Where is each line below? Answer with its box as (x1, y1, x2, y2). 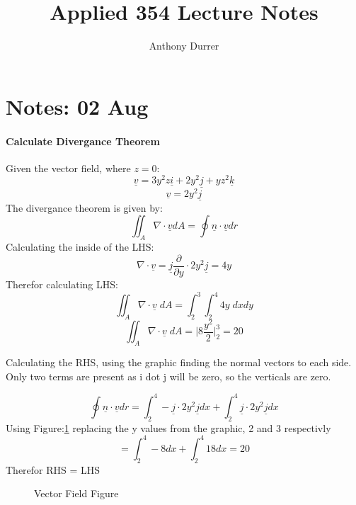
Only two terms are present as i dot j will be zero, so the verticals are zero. (6, 368, 331, 383)
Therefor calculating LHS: (6, 276, 118, 291)
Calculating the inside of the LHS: (6, 239, 154, 254)
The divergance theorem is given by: (6, 200, 163, 215)
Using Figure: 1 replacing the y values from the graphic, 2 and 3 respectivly (6, 420, 331, 435)
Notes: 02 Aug (6, 91, 149, 120)
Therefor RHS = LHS (6, 462, 101, 477)
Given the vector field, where (6, 160, 131, 175)
